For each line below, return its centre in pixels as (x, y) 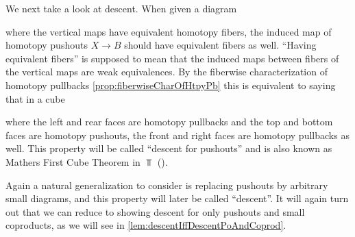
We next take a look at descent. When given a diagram (121, 8)
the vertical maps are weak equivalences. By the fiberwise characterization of (167, 72)
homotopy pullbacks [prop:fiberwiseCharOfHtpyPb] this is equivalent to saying (171, 85)
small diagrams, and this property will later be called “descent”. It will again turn (177, 198)
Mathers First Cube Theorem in (73, 161)
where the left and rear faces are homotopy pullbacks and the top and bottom (169, 122)
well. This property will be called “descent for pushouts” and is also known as (169, 148)
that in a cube (35, 98)
